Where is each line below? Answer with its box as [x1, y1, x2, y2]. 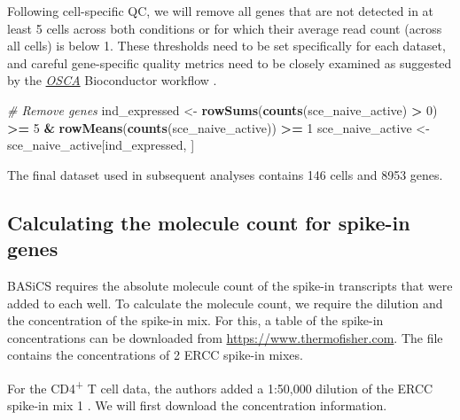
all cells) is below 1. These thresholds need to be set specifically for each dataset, [7, 36, 446, 55]
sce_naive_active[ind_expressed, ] [7, 136, 195, 154]
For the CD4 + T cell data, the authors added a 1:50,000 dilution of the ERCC [7, 376, 433, 397]
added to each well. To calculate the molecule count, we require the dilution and [7, 293, 443, 312]
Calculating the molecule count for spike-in [7, 208, 410, 236]
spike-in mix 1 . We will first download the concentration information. [7, 396, 387, 415]
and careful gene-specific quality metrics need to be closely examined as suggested [7, 53, 452, 72]
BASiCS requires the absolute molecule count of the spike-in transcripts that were [7, 276, 453, 294]
